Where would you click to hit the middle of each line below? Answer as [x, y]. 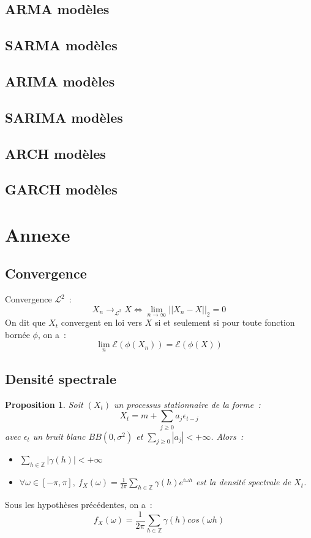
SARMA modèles [61, 45]
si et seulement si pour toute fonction [225, 322]
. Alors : [227, 436]
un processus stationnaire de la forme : [187, 404]
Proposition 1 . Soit [44, 404]
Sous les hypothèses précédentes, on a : [79, 504]
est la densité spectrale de [243, 482]
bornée [17, 334]
